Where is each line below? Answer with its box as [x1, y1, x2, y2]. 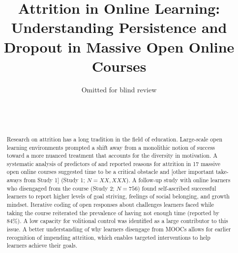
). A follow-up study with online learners [126, 176, 231, 184]
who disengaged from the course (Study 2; [6, 184, 115, 192]
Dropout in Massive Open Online [3, 36, 235, 56]
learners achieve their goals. [6, 241, 78, 250]
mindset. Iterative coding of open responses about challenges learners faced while [6, 200, 214, 209]
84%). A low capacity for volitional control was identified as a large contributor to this [6, 217, 228, 225]
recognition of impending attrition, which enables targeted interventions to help [6, 233, 210, 241]
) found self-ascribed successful [137, 184, 216, 192]
